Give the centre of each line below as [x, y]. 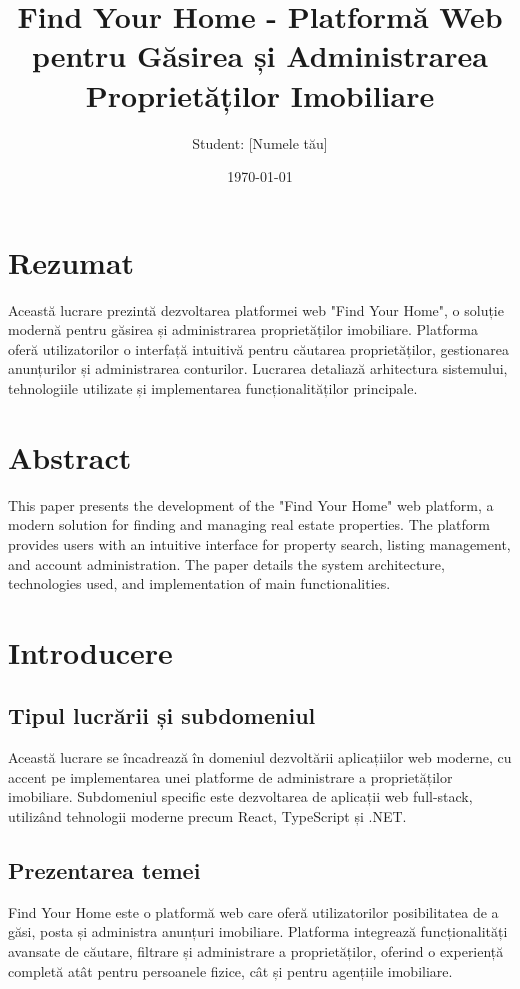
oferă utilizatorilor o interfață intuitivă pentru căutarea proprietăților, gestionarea [259, 348]
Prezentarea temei [104, 870]
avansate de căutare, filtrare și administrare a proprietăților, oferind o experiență [256, 951]
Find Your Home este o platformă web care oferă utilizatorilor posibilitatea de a [253, 911]
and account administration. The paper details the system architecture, [226, 563]
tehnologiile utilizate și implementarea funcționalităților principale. [213, 388]
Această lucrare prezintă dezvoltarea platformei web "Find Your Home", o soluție [256, 309]
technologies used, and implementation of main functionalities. [199, 583]
